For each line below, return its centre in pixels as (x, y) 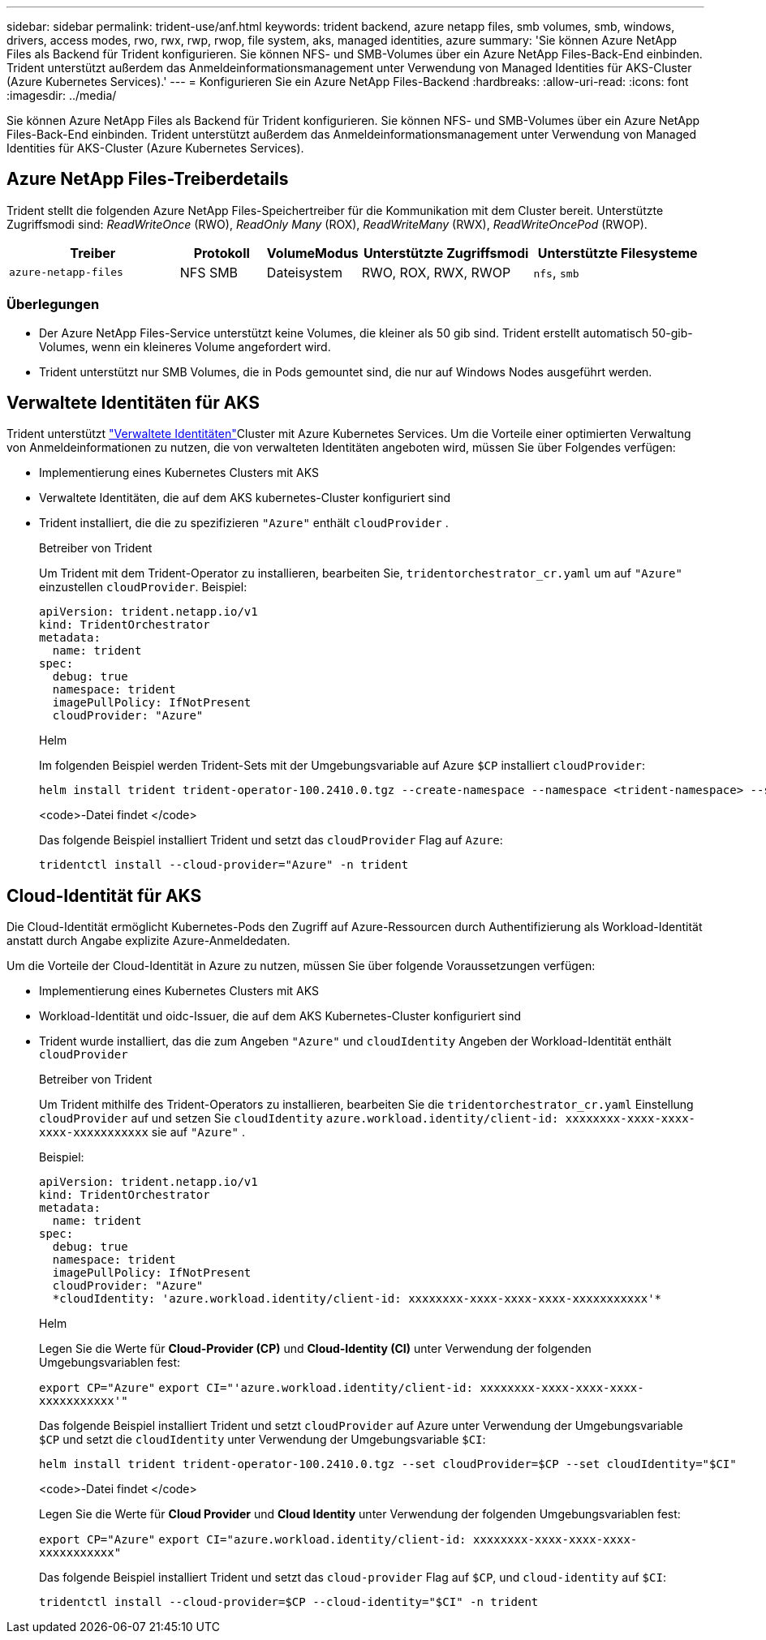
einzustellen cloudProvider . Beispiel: (143, 587)
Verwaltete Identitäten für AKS (133, 403)
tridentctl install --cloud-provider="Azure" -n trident (224, 865)
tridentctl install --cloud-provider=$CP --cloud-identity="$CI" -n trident (289, 1602)
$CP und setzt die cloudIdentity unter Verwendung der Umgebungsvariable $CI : (263, 1440)
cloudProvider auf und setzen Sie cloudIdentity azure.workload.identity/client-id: (299, 1118)
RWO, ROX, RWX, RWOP (436, 272)
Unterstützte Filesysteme (618, 253)
